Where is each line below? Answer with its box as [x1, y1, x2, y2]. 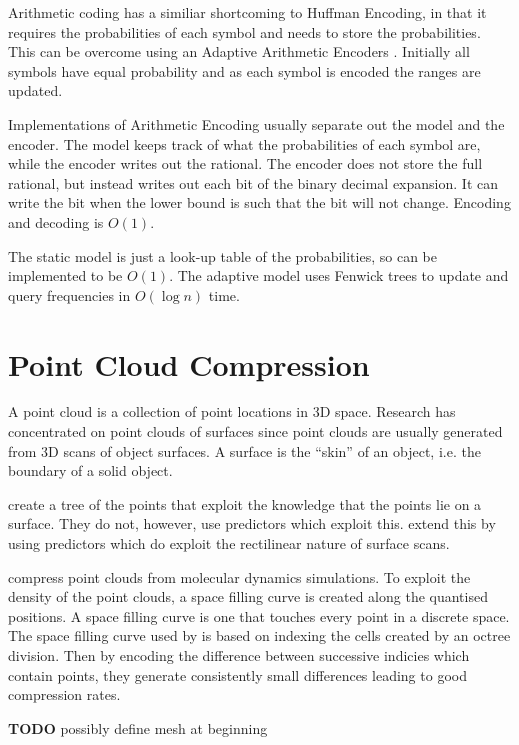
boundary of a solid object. [8, 460, 173, 481]
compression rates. [8, 684, 121, 705]
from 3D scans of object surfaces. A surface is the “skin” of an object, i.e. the [8, 440, 481, 461]
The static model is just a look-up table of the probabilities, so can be [8, 245, 437, 266]
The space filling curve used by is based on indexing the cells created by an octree [8, 625, 511, 646]
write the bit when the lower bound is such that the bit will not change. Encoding [8, 192, 511, 213]
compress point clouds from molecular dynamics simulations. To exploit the [8, 566, 471, 587]
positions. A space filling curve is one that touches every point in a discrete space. [8, 605, 510, 626]
